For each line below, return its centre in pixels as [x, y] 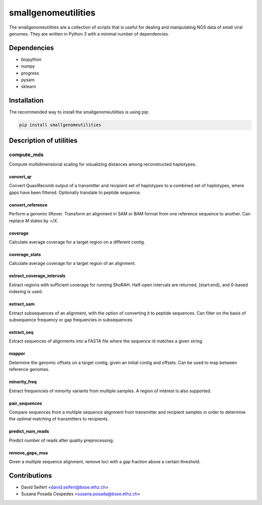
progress [30, 73]
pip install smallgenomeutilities [60, 125]
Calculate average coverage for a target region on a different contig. [77, 242]
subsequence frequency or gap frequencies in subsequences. [71, 320]
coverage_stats [25, 254]
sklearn [29, 87]
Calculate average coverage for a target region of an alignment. [72, 263]
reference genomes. [29, 369]
